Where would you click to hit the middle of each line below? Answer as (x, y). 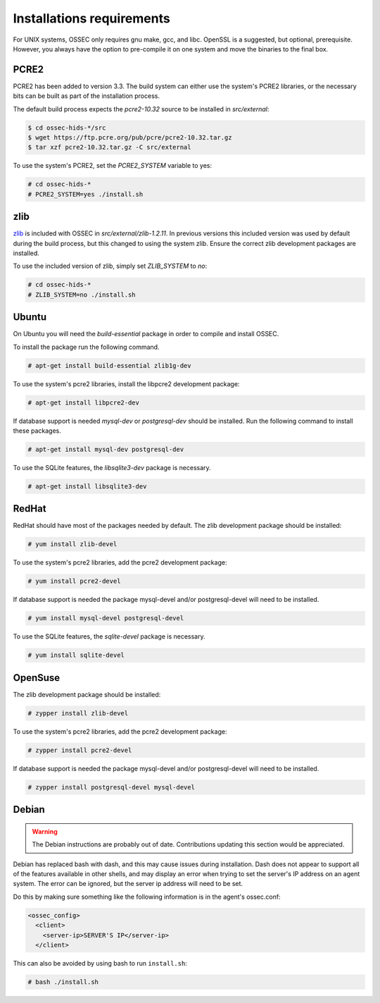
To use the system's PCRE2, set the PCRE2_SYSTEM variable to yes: (113, 166)
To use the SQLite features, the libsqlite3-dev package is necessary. (112, 467)
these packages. (37, 431)
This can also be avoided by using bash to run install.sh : (100, 963)
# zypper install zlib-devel (78, 713)
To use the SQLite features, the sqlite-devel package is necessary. (109, 636)
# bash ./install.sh (63, 982)
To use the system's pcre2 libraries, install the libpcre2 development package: (126, 383)
